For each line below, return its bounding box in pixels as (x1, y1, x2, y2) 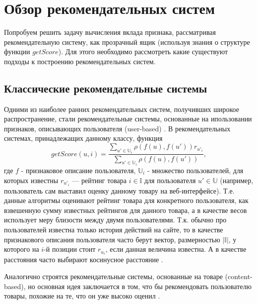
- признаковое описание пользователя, (21, 165, 136, 175)
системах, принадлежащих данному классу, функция (4, 133, 163, 143)
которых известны (4, 175, 59, 185)
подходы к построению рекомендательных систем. (4, 56, 156, 66)
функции (4, 46, 30, 57)
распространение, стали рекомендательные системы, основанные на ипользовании (4, 113, 252, 124)
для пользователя (144, 175, 196, 185)
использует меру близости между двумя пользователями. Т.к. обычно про (4, 214, 227, 225)
